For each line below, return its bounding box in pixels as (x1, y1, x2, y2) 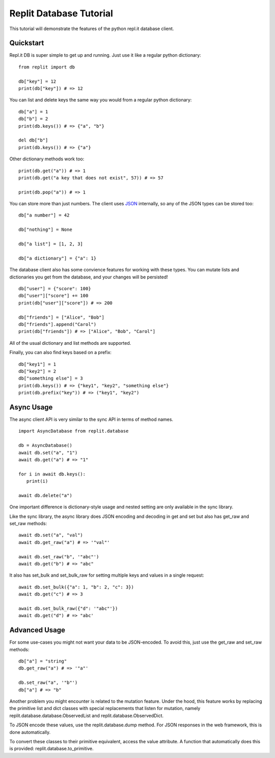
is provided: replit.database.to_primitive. (9, 746, 94, 752)
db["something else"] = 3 (18, 375, 84, 382)
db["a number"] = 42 (18, 212, 70, 218)
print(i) (26, 478, 48, 484)
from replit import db (18, 64, 75, 70)
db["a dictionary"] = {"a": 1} (18, 255, 97, 261)
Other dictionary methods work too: (9, 156, 85, 162)
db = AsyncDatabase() (18, 442, 72, 448)
